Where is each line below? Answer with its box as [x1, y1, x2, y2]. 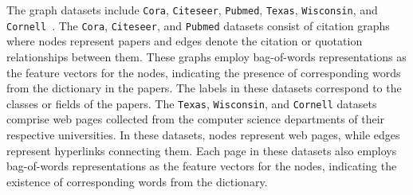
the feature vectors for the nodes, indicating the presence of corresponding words [6, 64, 401, 80]
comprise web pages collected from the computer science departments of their [6, 111, 385, 127]
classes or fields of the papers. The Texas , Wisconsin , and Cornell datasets [6, 95, 377, 111]
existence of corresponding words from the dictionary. [6, 173, 268, 189]
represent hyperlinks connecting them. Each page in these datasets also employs [6, 142, 397, 158]
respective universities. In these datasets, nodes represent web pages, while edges [6, 126, 400, 142]
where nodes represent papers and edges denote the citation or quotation [6, 33, 363, 49]
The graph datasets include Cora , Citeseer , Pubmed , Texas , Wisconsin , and [6, 2, 378, 18]
